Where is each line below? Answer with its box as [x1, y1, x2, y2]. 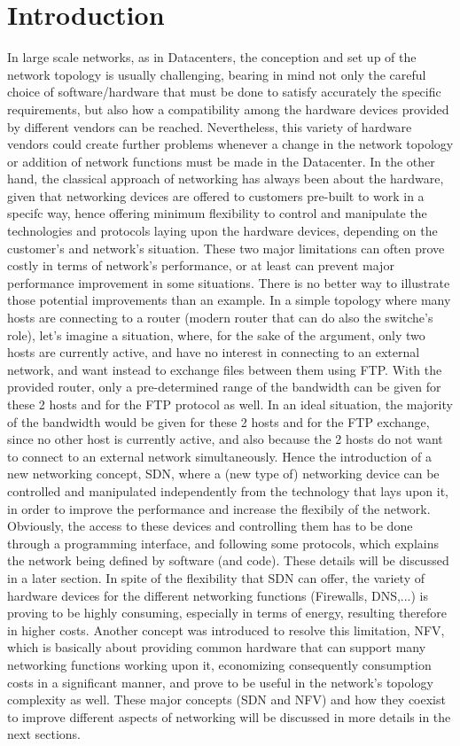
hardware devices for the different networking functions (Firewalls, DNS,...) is [7, 586, 429, 604]
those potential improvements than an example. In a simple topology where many [7, 291, 451, 309]
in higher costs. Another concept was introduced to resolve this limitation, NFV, [7, 620, 445, 639]
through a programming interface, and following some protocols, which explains [7, 533, 439, 552]
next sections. [7, 725, 81, 743]
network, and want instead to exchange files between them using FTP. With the [7, 360, 442, 378]
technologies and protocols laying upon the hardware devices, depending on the [7, 221, 438, 240]
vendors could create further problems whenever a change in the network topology [7, 135, 454, 153]
